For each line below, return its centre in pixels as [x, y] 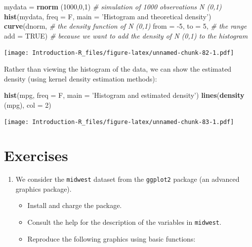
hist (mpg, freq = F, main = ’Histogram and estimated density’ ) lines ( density [124, 95]
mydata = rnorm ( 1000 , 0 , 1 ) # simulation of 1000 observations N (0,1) [113, 6]
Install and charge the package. [75, 205]
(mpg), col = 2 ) [28, 104]
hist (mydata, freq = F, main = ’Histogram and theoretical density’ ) [108, 16]
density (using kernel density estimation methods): [81, 78]
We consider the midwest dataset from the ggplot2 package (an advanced [127, 179]
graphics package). [43, 188]
